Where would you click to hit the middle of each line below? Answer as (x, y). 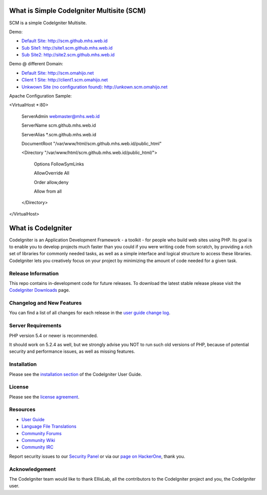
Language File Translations (49, 427)
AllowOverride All (51, 173)
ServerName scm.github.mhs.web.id (59, 125)
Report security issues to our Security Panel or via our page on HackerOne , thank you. (97, 456)
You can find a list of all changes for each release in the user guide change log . (90, 313)
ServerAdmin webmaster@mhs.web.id (61, 116)
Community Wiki (38, 440)
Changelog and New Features (45, 303)
